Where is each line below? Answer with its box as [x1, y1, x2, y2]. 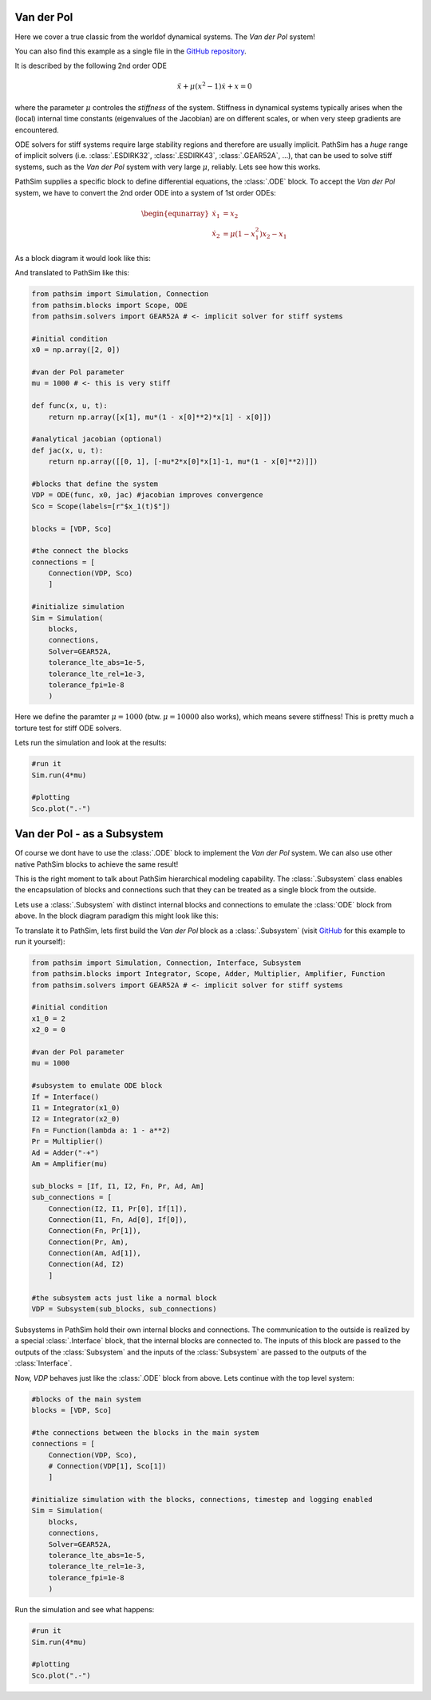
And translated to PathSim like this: [14, 268, 130, 278]
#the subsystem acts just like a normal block [31, 1293, 217, 1303]
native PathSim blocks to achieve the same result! [14, 859, 179, 869]
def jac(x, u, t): [31, 445, 104, 455]
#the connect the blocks [31, 547, 129, 555]
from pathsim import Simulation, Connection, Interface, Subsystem [31, 958, 302, 967]
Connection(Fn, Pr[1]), [48, 1226, 141, 1235]
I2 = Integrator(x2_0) [31, 1114, 121, 1124]
